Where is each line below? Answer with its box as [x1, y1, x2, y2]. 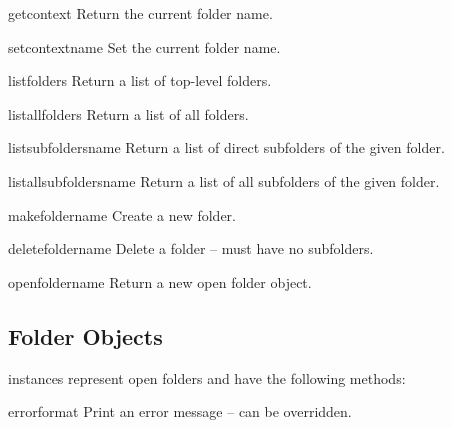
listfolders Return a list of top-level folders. [8, 70, 272, 91]
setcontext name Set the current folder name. [8, 36, 281, 57]
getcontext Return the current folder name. [8, 3, 273, 23]
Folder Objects [8, 320, 163, 351]
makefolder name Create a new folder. [8, 204, 237, 225]
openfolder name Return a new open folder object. [8, 271, 312, 292]
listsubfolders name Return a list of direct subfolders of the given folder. [8, 137, 445, 158]
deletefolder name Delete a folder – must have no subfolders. [8, 238, 374, 259]
